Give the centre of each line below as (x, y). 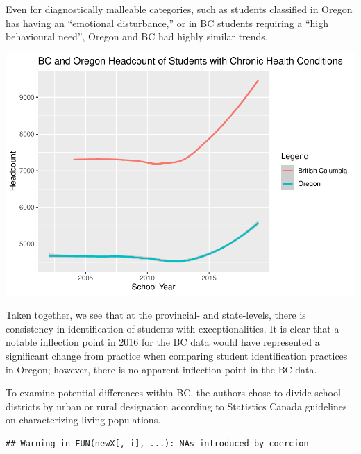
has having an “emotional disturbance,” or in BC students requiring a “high (167, 23)
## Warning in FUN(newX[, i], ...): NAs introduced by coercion (157, 444)
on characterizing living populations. (83, 420)
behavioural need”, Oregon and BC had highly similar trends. (137, 36)
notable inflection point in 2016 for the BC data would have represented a (163, 342)
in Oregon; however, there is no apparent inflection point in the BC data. (161, 369)
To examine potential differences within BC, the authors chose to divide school (173, 393)
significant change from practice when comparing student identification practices (177, 356)
